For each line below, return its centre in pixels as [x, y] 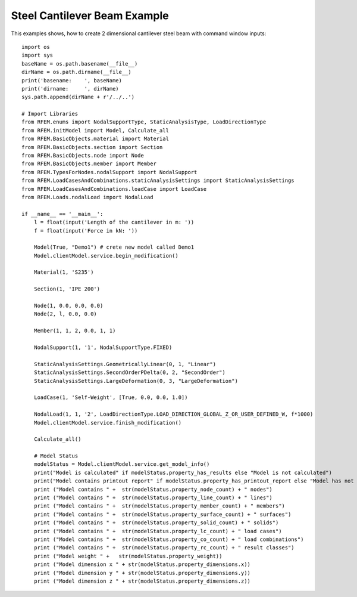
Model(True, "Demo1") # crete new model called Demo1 [114, 247]
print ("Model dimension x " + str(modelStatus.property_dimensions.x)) [142, 564]
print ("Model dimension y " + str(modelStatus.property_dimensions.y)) [142, 573]
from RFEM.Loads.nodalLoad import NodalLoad [88, 197]
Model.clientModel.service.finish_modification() [107, 423]
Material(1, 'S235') [64, 272]
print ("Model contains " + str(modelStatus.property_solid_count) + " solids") [156, 523]
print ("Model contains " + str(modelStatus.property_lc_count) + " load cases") [158, 531]
